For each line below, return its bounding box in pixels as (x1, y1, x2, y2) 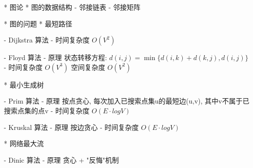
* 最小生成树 (4, 79, 44, 89)
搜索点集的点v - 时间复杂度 (4, 105, 90, 115)
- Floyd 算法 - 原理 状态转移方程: (4, 52, 107, 63)
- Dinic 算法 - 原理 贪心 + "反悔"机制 (4, 154, 119, 165)
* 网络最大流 (4, 138, 44, 148)
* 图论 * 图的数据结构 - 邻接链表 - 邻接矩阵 (4, 2, 140, 12)
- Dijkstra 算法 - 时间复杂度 (4, 35, 90, 45)
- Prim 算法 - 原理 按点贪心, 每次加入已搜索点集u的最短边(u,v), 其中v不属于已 (4, 96, 250, 106)
